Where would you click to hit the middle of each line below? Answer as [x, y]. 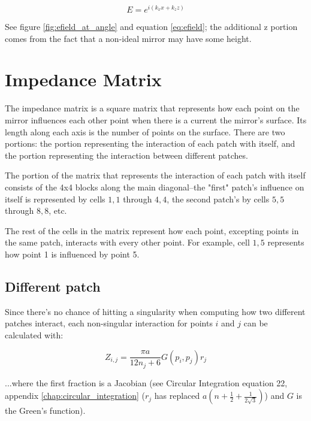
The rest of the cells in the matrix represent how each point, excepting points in [152, 230]
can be [256, 323]
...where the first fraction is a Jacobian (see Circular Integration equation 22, [146, 382]
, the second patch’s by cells [218, 199]
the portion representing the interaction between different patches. [126, 155]
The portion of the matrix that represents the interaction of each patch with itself [155, 175]
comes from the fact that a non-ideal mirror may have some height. [128, 38]
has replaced [177, 396]
